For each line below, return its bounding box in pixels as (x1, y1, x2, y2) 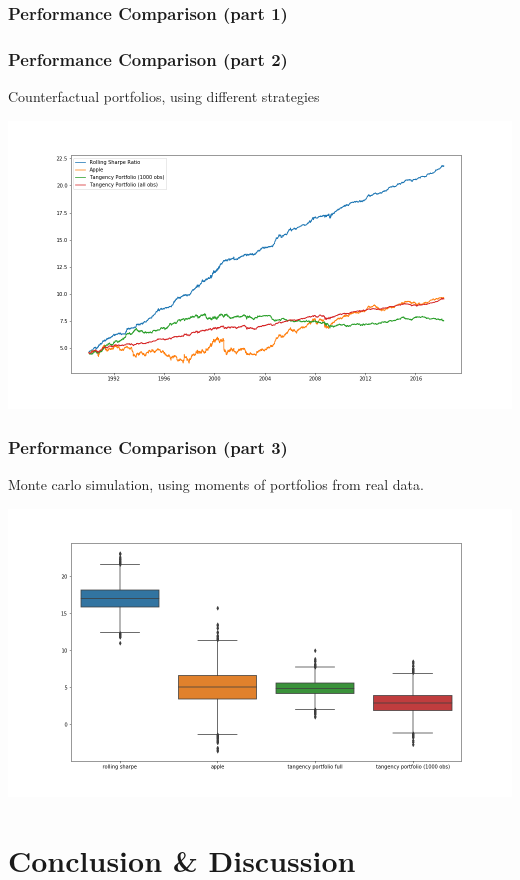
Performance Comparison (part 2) (8, 46, 288, 71)
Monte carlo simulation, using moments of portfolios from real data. (8, 474, 424, 495)
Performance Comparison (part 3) (8, 435, 288, 460)
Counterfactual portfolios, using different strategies (8, 86, 320, 107)
